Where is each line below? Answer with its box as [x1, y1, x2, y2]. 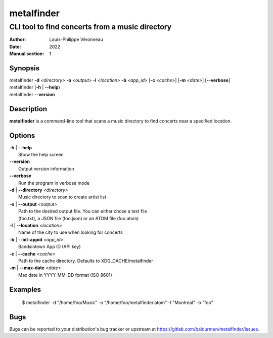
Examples [9, 285, 41, 293]
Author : [9, 36, 26, 43]
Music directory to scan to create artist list [18, 194, 106, 200]
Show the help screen [18, 152, 64, 158]
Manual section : [9, 51, 44, 57]
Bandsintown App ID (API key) [18, 243, 81, 250]
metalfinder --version [9, 91, 55, 97]
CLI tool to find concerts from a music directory [9, 22, 172, 31]
